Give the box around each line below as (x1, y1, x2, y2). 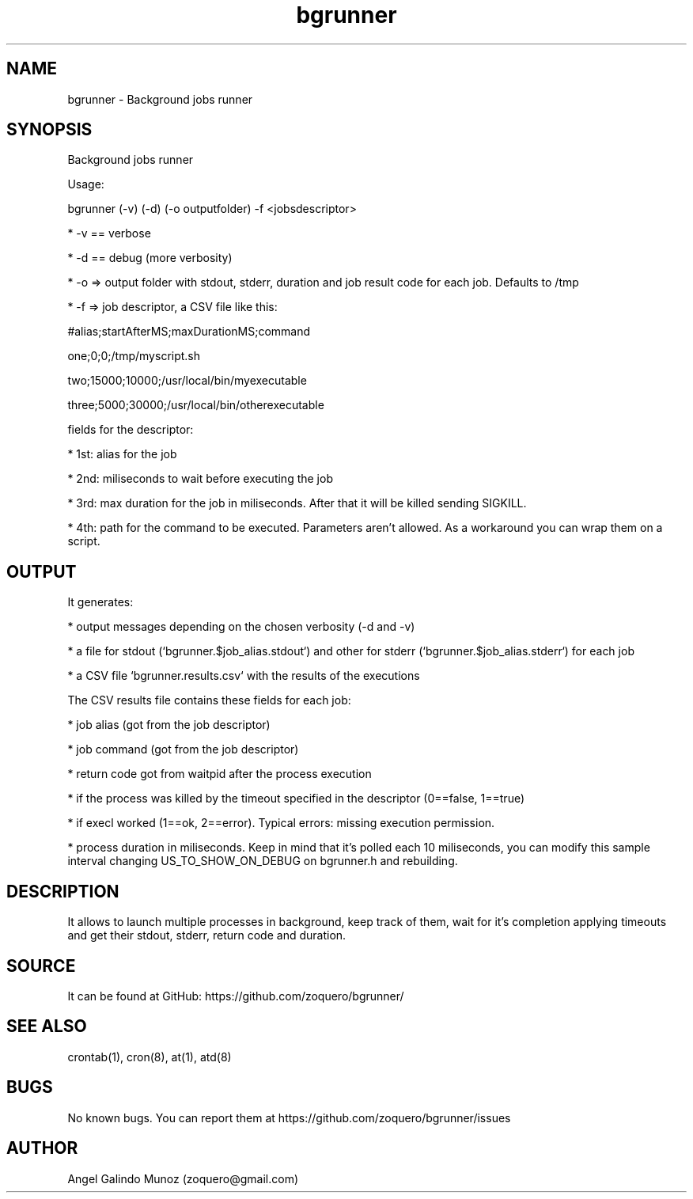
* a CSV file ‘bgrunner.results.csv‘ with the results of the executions (67, 669, 420, 683)
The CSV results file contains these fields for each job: (67, 693, 351, 708)
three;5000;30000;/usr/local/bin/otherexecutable (67, 398, 324, 412)
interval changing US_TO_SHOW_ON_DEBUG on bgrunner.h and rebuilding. (67, 854, 458, 868)
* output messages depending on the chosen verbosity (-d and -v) (67, 620, 415, 634)
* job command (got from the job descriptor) (67, 742, 299, 757)
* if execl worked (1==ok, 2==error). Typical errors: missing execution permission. (67, 816, 495, 830)
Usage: (67, 177, 104, 192)
